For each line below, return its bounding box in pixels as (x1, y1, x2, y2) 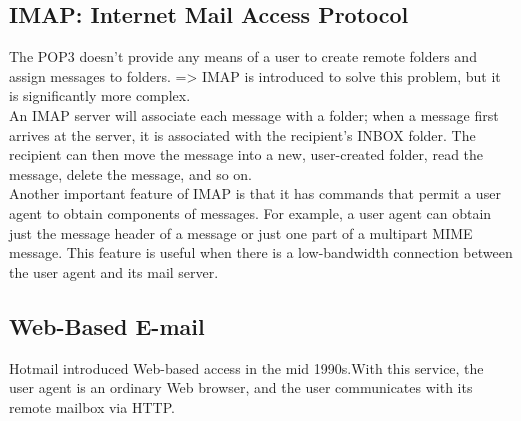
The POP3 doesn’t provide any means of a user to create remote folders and (9, 46, 477, 67)
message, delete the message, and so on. (9, 163, 252, 184)
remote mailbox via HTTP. (9, 396, 175, 417)
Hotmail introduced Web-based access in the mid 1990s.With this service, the (9, 357, 484, 378)
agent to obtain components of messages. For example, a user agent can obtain (9, 202, 492, 223)
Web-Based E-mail (9, 310, 205, 341)
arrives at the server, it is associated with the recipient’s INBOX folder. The (9, 124, 476, 145)
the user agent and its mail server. (9, 261, 219, 282)
